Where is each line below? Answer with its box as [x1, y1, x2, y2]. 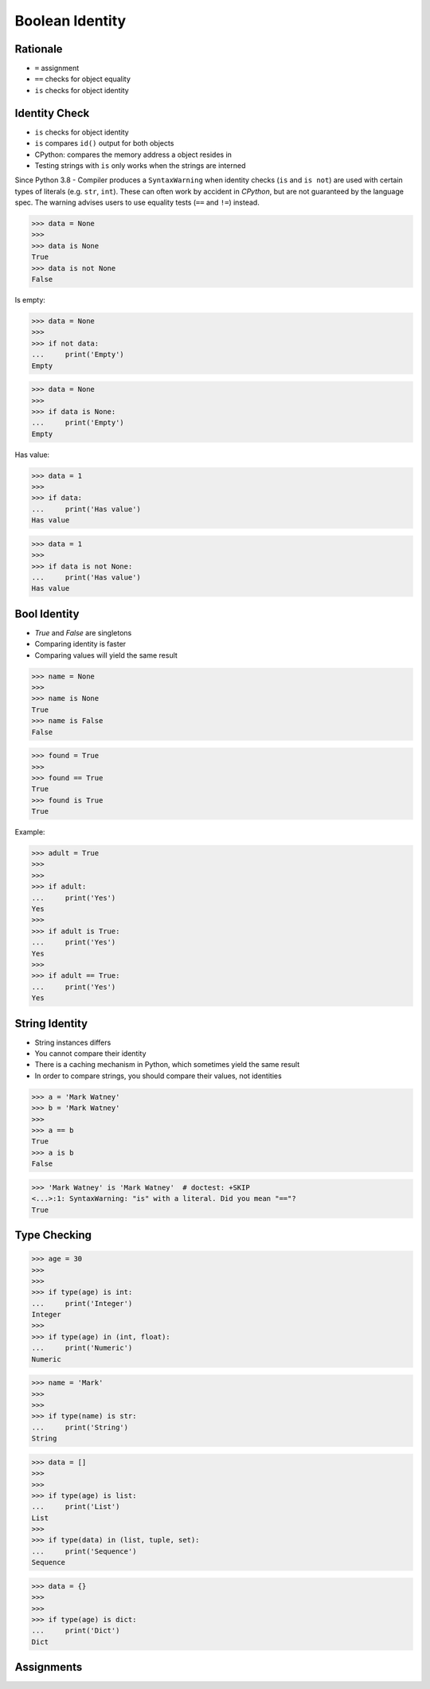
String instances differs [34, 1038, 111, 1047]
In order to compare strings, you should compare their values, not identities [34, 1071, 282, 1081]
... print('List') [31, 1502, 120, 1511]
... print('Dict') [31, 1626, 120, 1636]
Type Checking [14, 1228, 92, 1241]
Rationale [14, 42, 63, 56]
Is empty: [14, 295, 45, 305]
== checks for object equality [34, 74, 131, 84]
